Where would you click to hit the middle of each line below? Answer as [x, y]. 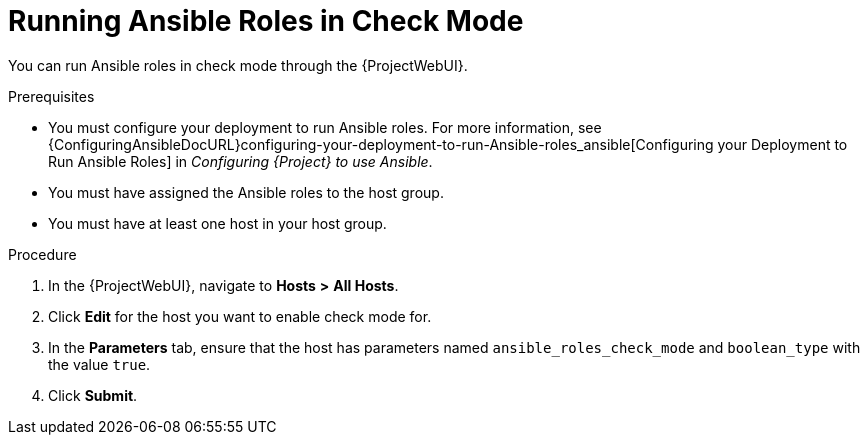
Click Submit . [93, 395]
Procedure [42, 254]
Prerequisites [51, 96]
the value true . [99, 364]
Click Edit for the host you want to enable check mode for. [240, 316]
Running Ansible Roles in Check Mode [266, 21]
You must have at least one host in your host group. [217, 223]
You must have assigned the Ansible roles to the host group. [246, 192]
